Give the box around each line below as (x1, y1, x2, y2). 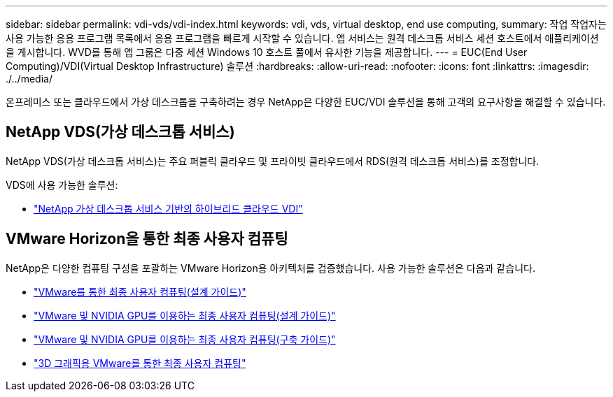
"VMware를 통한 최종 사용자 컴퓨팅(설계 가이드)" (34, 285, 246, 298)
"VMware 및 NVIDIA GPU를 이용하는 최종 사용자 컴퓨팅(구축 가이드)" (34, 333, 336, 345)
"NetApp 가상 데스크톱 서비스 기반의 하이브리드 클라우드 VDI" (34, 202, 303, 215)
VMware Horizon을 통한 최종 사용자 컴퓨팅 (6, 230, 288, 248)
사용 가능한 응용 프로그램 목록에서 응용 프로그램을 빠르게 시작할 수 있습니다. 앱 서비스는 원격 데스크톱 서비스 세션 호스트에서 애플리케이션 (6, 32, 599, 44)
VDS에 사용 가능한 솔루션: (6, 178, 118, 191)
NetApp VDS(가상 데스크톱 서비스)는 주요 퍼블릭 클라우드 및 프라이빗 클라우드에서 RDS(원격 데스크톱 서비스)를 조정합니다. (6, 154, 540, 167)
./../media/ (6, 73, 52, 85)
